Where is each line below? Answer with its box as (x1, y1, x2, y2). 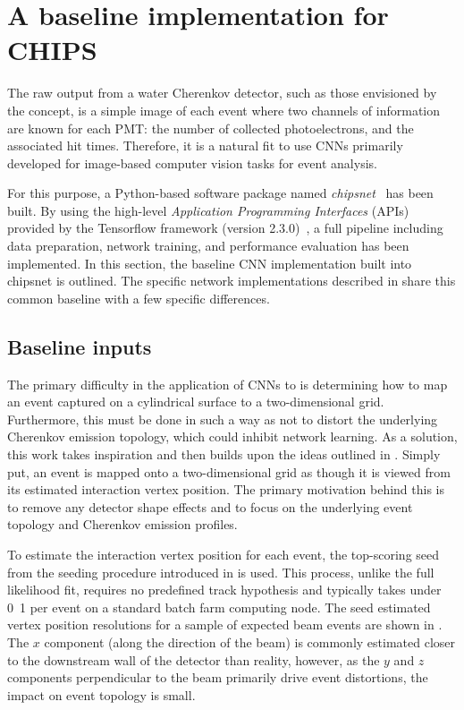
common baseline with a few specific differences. (7, 288, 270, 307)
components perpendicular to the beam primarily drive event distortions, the (7, 668, 428, 687)
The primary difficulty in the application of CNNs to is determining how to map (7, 374, 448, 393)
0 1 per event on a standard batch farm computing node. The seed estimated (7, 597, 431, 616)
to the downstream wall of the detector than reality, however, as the (7, 650, 380, 669)
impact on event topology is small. (7, 685, 196, 704)
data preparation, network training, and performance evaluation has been (7, 236, 409, 255)
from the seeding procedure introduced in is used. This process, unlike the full (7, 562, 434, 581)
